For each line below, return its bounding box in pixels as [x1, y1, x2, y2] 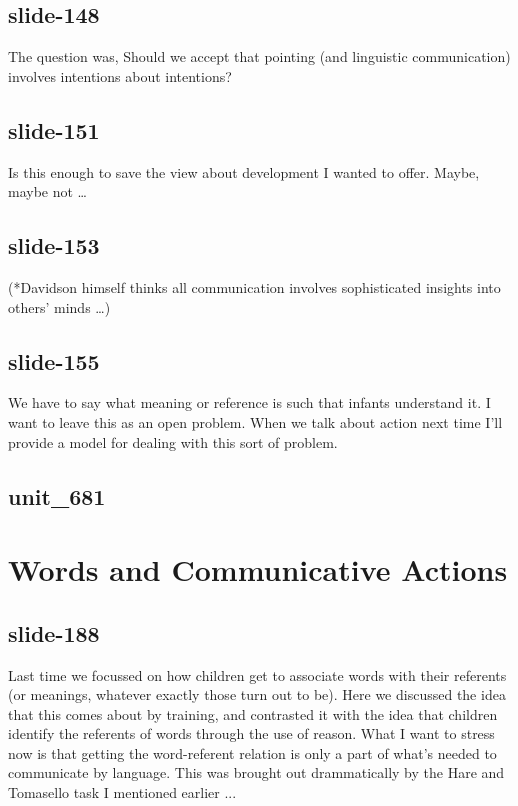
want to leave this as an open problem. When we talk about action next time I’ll [8, 411, 503, 432]
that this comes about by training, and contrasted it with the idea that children [8, 703, 498, 724]
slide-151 [8, 114, 100, 145]
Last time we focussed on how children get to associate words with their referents [8, 664, 507, 685]
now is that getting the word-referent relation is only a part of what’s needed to [8, 742, 497, 763]
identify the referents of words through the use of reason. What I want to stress [8, 723, 495, 744]
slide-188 [8, 617, 100, 648]
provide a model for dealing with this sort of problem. [8, 431, 338, 452]
